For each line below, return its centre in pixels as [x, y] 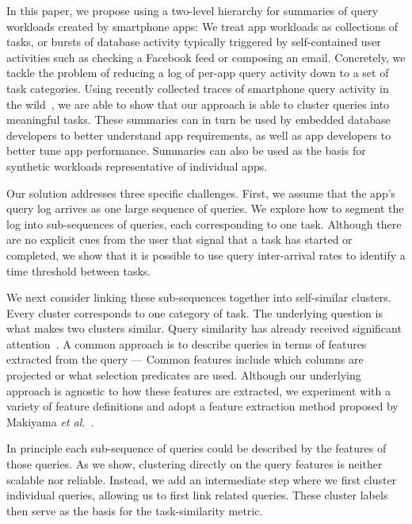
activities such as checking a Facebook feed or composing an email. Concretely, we [206, 57]
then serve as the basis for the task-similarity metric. [135, 510]
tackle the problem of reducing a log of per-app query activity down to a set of [198, 73]
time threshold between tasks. [79, 270]
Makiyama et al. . [50, 421]
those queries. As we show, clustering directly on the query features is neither [195, 464]
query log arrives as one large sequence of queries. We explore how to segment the [205, 208]
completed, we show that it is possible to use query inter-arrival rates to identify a [206, 254]
